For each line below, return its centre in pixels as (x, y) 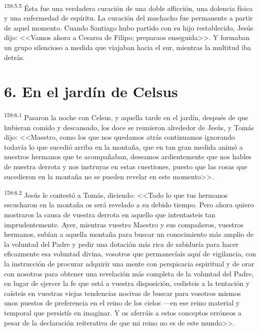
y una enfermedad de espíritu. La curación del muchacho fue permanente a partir (128, 18)
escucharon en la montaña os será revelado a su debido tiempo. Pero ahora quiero (129, 205)
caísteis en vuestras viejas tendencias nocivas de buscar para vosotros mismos (122, 293)
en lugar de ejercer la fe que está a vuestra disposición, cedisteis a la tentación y (127, 283)
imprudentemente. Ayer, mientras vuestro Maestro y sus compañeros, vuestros (124, 224)
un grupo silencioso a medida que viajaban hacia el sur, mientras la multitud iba (127, 47)
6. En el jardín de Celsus (91, 91)
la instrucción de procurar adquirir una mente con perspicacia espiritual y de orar (129, 263)
